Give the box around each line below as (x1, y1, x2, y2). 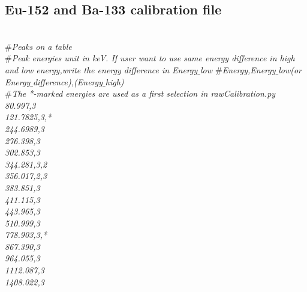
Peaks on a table (11, 40, 72, 52)
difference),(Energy (32, 75, 103, 88)
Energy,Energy (222, 63, 276, 76)
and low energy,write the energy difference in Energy (5, 63, 198, 76)
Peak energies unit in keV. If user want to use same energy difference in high (11, 52, 295, 64)
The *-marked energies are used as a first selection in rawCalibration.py (11, 87, 276, 100)
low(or (278, 63, 302, 76)
